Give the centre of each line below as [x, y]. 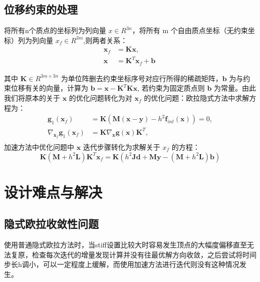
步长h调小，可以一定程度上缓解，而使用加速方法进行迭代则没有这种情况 [122, 264]
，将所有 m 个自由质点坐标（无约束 [190, 30]
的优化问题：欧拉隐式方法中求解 [197, 98]
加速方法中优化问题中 [39, 147]
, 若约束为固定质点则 [171, 88]
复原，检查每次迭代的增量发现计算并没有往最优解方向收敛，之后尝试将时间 [134, 254]
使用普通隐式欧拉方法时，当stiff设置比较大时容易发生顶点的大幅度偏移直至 [126, 245]
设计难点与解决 [53, 192]
